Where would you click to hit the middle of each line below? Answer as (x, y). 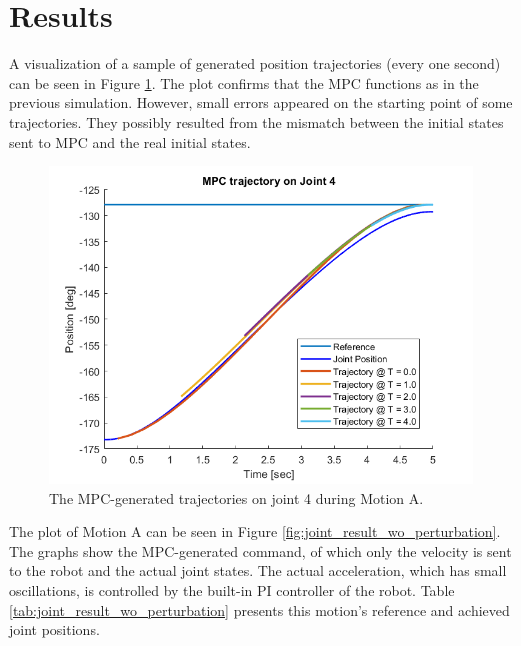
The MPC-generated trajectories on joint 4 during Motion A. (236, 497)
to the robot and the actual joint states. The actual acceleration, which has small (258, 570)
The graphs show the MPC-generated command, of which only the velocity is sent (260, 550)
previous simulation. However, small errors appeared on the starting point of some (261, 102)
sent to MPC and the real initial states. (130, 141)
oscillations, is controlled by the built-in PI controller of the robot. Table (232, 590)
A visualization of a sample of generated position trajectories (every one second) (255, 63)
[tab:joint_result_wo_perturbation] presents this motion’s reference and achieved (259, 609)
